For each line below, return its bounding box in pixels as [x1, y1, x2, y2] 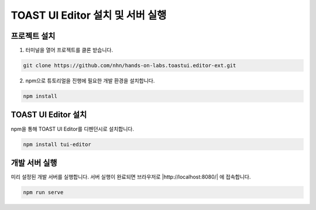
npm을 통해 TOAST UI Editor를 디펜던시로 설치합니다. [11, 125, 135, 132]
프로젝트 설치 [11, 31, 56, 41]
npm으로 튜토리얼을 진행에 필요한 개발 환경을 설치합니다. [25, 77, 155, 84]
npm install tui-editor [23, 141, 92, 147]
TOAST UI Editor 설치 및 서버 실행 [11, 9, 167, 22]
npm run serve [23, 189, 64, 195]
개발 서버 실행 [11, 158, 57, 168]
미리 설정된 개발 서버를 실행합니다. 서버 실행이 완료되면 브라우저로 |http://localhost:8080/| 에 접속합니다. [11, 173, 251, 180]
